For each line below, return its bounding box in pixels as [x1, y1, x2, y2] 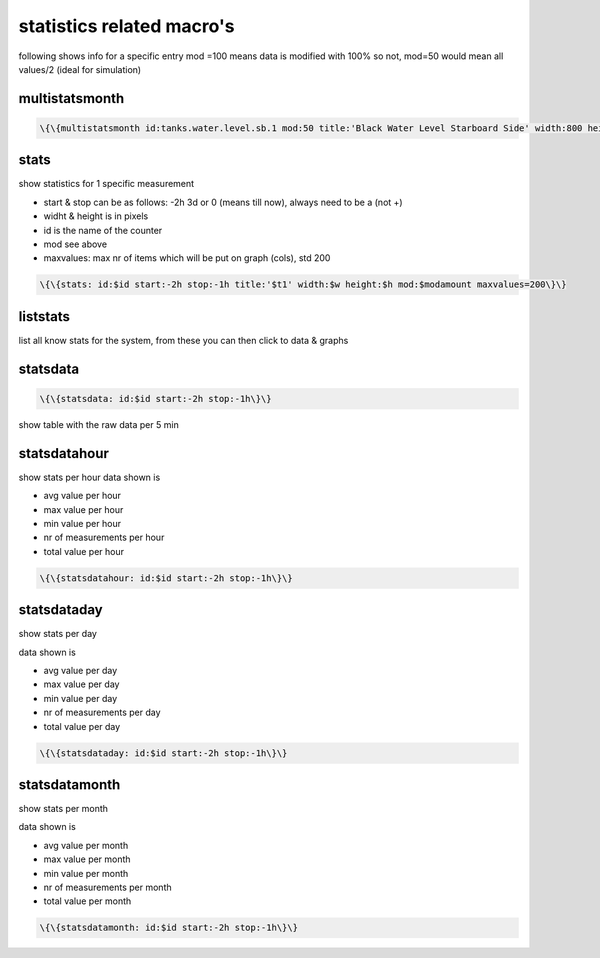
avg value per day [43, 664, 118, 676]
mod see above [43, 238, 108, 250]
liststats [18, 308, 70, 325]
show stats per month [18, 803, 109, 815]
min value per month [43, 867, 129, 879]
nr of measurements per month [43, 881, 172, 893]
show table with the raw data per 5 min [18, 418, 179, 430]
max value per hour [43, 503, 124, 515]
